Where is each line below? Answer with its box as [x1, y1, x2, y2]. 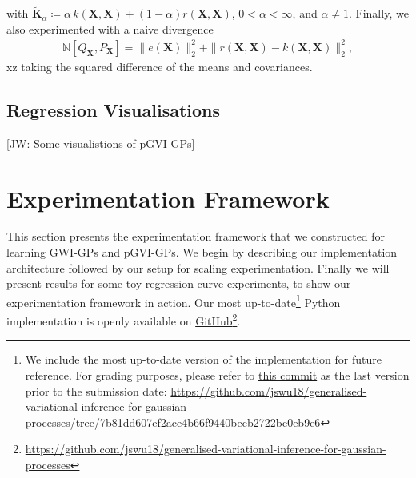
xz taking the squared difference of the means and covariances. [6, 58, 313, 74]
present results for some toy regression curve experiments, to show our [6, 275, 351, 292]
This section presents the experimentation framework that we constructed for [6, 228, 386, 245]
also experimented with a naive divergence [6, 20, 214, 37]
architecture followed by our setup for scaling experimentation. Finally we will [6, 259, 390, 276]
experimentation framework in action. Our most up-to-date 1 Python [6, 291, 341, 310]
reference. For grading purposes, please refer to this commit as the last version [25, 366, 410, 383]
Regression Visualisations [6, 97, 221, 121]
